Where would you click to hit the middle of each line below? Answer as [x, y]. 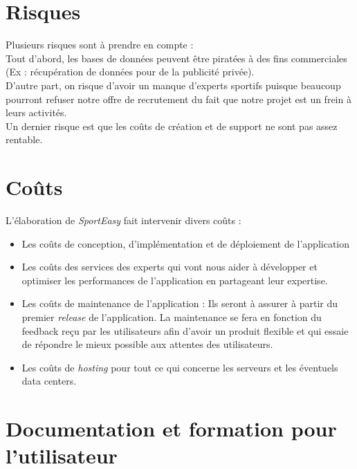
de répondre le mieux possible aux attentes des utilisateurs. [147, 344]
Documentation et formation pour [171, 429]
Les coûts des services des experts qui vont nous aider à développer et [170, 267]
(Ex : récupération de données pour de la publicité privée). [130, 72]
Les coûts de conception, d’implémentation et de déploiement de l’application [186, 243]
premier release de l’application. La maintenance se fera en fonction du [172, 316]
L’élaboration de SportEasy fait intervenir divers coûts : [123, 220]
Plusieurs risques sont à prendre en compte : [100, 45]
